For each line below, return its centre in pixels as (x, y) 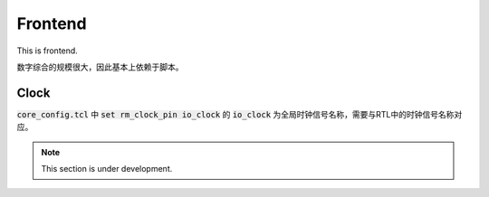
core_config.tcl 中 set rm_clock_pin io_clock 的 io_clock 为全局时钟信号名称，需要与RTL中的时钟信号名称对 (240, 114)
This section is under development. (107, 169)
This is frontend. (48, 51)
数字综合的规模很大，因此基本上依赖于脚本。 (100, 67)
